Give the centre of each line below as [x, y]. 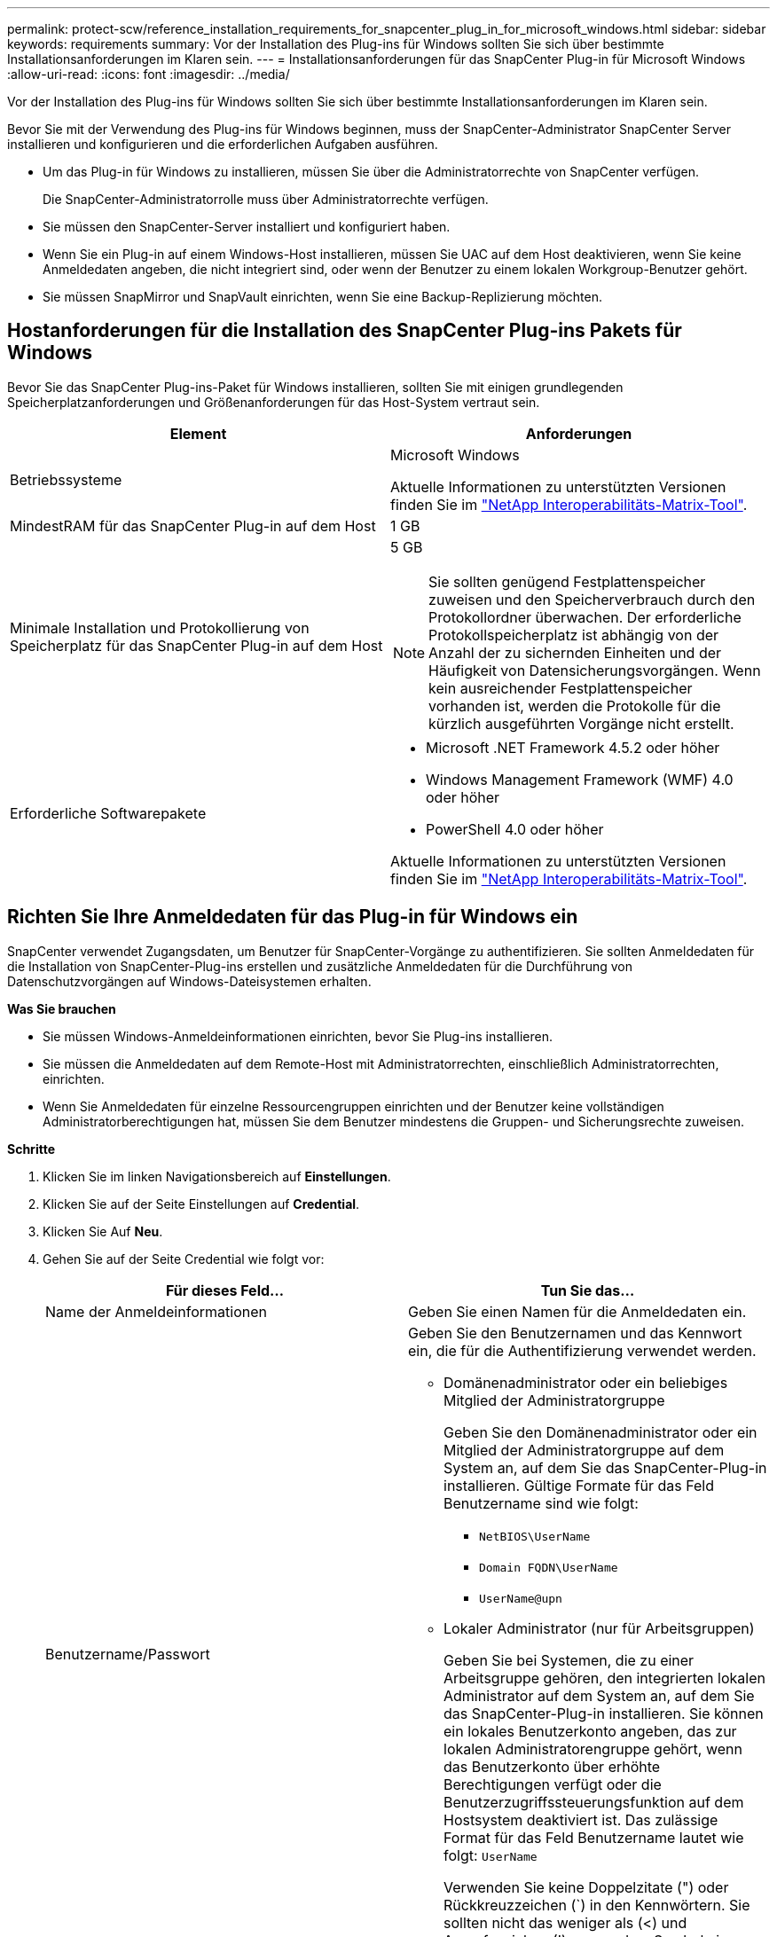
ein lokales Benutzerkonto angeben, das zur [590, 1731]
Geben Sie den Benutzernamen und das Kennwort [575, 1333]
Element [198, 433]
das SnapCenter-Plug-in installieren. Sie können [604, 1713]
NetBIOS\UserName [535, 1536]
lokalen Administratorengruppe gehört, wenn [593, 1749]
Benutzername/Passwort [128, 1655]
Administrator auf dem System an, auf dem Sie [599, 1695]
